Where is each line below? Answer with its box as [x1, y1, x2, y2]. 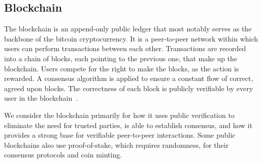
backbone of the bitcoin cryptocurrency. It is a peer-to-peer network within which [4, 33, 258, 44]
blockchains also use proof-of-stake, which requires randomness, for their [4, 139, 229, 150]
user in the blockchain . [4, 93, 78, 103]
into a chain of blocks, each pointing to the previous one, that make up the [4, 53, 238, 63]
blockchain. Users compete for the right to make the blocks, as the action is [4, 63, 239, 73]
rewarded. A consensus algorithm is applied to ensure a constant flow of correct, [4, 73, 253, 84]
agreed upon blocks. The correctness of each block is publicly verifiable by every [4, 83, 253, 93]
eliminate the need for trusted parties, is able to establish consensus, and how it [4, 119, 253, 130]
